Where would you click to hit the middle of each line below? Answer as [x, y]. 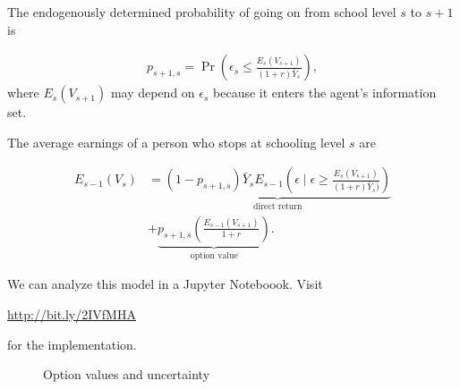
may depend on [153, 93]
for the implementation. [72, 344]
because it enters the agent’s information [325, 93]
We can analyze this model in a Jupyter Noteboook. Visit [165, 284]
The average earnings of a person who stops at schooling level [176, 142]
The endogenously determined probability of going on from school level [202, 12]
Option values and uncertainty [127, 374]
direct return [278, 207]
